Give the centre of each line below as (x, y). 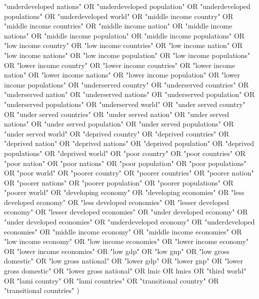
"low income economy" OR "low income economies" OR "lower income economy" (126, 241)
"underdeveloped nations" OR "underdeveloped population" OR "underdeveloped (127, 6)
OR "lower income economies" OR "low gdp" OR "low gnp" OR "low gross (117, 251)
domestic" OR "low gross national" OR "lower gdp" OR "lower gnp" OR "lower (124, 261)
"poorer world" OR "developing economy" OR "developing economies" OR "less (124, 192)
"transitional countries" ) (42, 290)
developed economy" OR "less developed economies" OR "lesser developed (116, 202)
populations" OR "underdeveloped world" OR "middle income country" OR (119, 16)
